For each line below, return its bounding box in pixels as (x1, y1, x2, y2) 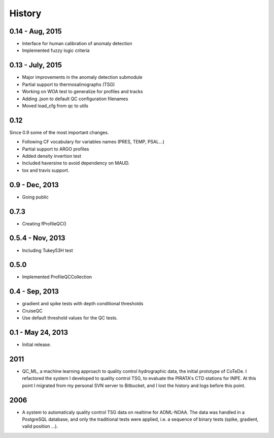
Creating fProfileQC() (22, 220, 67, 226)
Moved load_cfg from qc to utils (22, 102, 89, 109)
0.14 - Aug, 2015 (9, 27, 62, 36)
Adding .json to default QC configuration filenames (22, 96, 128, 102)
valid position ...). (22, 423, 58, 429)
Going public (22, 194, 49, 200)
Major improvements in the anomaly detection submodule (22, 74, 143, 80)
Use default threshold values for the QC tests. (22, 315, 118, 321)
